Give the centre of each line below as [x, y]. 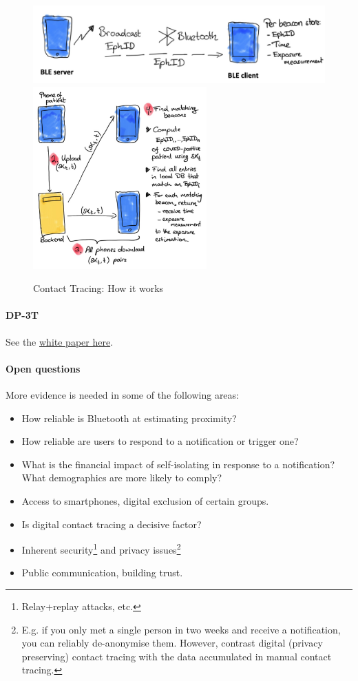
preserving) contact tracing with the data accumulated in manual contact [177, 656]
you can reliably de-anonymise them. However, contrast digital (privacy [172, 643]
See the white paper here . [60, 341]
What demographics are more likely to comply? [122, 478]
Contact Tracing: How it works [98, 288]
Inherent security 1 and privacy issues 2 [101, 548]
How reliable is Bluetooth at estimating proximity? [129, 418]
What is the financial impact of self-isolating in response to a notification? [178, 464]
